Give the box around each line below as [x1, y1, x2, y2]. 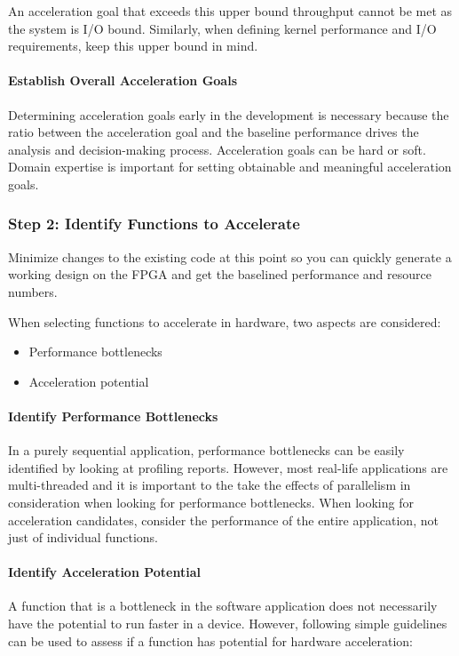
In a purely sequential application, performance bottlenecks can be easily [8, 441, 405, 460]
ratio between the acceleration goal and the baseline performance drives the [8, 123, 419, 141]
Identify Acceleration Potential [8, 563, 201, 581]
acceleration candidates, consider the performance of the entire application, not [8, 510, 439, 529]
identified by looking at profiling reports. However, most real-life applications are [8, 458, 448, 476]
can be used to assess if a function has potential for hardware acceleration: [8, 631, 413, 650]
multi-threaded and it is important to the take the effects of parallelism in [8, 476, 411, 494]
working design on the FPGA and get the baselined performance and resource [8, 265, 431, 284]
